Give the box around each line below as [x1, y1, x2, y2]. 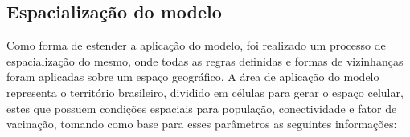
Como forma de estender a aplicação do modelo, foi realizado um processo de [6, 37, 386, 54]
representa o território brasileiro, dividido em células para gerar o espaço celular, [6, 83, 404, 100]
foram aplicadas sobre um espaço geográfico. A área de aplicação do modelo [6, 68, 379, 85]
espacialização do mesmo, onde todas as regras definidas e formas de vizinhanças [6, 52, 404, 69]
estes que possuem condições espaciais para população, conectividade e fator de [6, 99, 397, 116]
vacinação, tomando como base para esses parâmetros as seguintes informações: [6, 115, 397, 132]
